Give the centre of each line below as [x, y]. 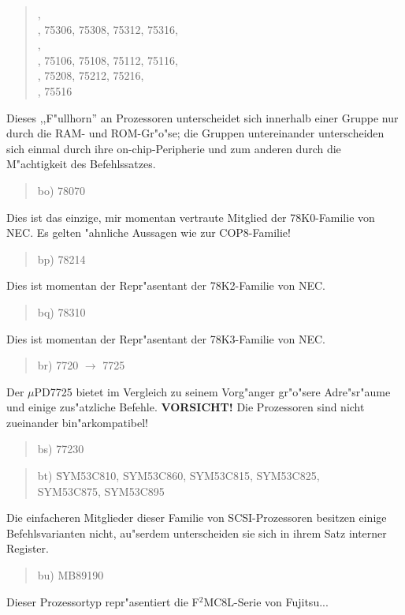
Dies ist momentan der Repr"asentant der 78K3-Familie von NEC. [166, 338]
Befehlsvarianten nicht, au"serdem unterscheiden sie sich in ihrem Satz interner [197, 532]
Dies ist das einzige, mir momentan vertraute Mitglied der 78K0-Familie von [191, 217]
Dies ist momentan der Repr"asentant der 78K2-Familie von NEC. [166, 285]
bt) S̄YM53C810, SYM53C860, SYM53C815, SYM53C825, [178, 476]
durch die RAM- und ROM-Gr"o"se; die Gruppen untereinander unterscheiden [195, 133]
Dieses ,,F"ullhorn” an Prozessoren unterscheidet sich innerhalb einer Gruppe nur [202, 117]
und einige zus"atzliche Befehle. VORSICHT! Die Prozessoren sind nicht [186, 407]
